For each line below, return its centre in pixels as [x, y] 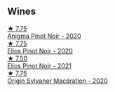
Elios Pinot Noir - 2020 [40, 51]
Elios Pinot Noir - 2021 [39, 65]
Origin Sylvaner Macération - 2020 [57, 81]
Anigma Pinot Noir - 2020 [45, 36]
